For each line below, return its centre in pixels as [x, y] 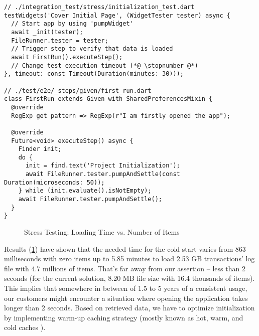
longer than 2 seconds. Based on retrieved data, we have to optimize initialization [129, 308]
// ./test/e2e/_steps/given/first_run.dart [78, 91]
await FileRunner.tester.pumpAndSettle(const [103, 174]
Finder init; [40, 149]
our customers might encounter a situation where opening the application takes [126, 298]
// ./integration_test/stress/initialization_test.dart [99, 7]
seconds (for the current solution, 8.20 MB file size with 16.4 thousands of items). [129, 278]
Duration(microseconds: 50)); [54, 182]
